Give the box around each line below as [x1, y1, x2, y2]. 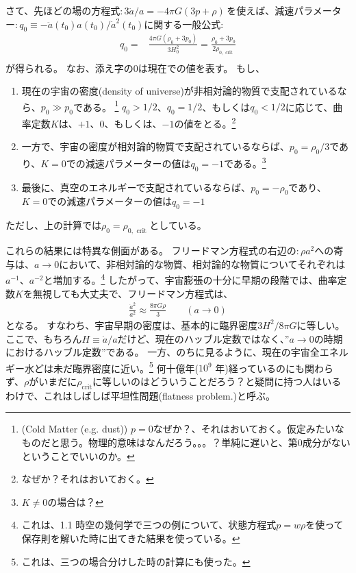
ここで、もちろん [5, 331, 82, 345]
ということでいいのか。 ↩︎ [21, 448, 135, 463]
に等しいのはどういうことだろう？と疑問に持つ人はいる [92, 374, 342, 388]
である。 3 [223, 154, 266, 170]
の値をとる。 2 [174, 114, 236, 130]
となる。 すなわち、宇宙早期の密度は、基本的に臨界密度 [5, 317, 258, 332]
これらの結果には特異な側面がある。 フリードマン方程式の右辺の [5, 243, 296, 258]
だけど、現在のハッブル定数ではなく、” [117, 331, 290, 345]
